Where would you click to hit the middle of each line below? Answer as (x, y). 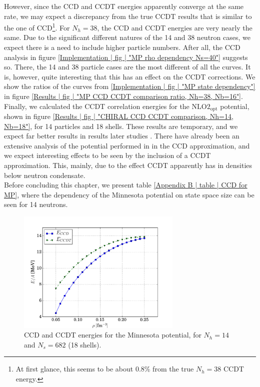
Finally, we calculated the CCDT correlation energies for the (97, 106)
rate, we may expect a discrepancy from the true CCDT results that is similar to (128, 16)
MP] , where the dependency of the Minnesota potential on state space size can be (129, 194)
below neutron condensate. (45, 175)
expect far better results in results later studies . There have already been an (122, 136)
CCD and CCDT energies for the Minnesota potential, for (113, 335)
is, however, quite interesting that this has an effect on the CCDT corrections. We (130, 76)
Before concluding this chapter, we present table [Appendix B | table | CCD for (126, 185)
